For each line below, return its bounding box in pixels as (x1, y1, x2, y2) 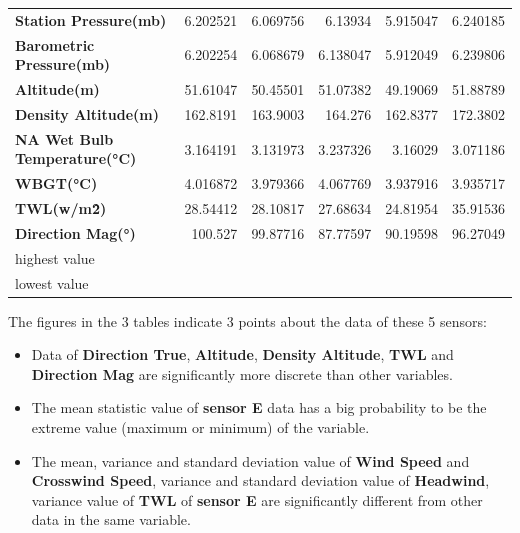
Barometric (15, 34, 95, 55)
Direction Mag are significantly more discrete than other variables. (31, 363, 453, 384)
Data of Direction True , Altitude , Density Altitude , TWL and (31, 344, 454, 365)
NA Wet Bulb (15, 128, 114, 149)
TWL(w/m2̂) (15, 198, 107, 218)
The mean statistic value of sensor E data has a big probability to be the (31, 397, 487, 418)
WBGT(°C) (15, 173, 98, 194)
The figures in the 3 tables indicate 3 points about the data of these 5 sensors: (8, 310, 487, 331)
